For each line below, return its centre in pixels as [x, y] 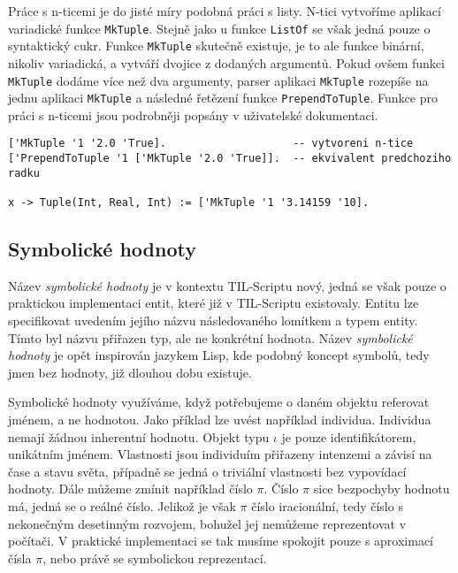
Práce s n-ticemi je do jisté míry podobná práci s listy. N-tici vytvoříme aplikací [225, 11]
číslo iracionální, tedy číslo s [327, 506]
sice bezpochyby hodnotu [382, 489]
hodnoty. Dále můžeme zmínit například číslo [130, 489]
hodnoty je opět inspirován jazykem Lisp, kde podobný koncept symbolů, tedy [219, 355]
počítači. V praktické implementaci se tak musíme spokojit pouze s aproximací [221, 541]
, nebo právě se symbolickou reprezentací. [155, 558]
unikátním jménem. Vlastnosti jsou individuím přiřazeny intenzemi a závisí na [220, 454]
